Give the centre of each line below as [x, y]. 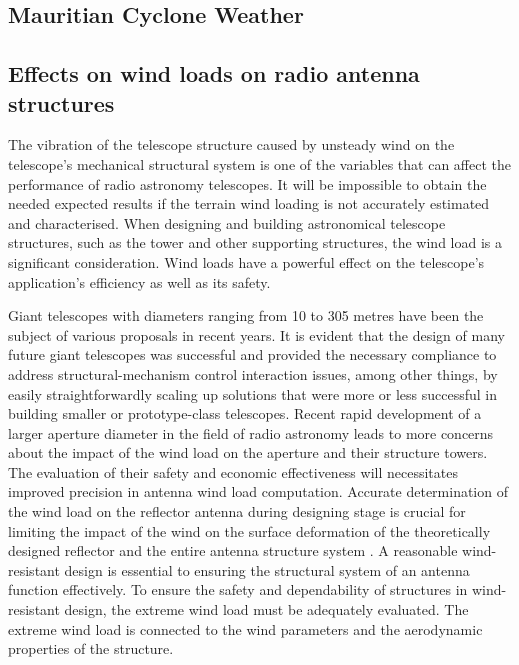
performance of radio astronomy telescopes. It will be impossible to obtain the [247, 183]
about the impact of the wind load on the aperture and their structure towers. [248, 452]
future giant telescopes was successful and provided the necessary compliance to [252, 354]
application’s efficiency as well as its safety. [139, 281]
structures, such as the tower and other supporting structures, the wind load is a [255, 242]
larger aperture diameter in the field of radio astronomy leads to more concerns [251, 432]
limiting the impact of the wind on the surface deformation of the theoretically [249, 530]
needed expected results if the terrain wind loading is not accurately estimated [249, 203]
